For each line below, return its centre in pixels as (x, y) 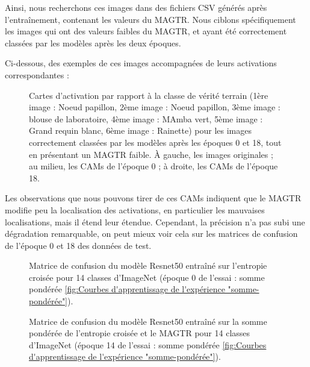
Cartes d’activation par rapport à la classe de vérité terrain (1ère (149, 95)
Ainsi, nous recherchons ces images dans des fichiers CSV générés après (136, 7)
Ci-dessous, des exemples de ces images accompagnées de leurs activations (141, 63)
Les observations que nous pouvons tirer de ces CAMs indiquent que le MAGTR (153, 198)
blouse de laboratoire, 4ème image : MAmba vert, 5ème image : (146, 118)
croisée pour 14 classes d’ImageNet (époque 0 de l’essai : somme (147, 277)
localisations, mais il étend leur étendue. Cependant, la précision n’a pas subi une (155, 221)
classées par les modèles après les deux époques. (93, 42)
